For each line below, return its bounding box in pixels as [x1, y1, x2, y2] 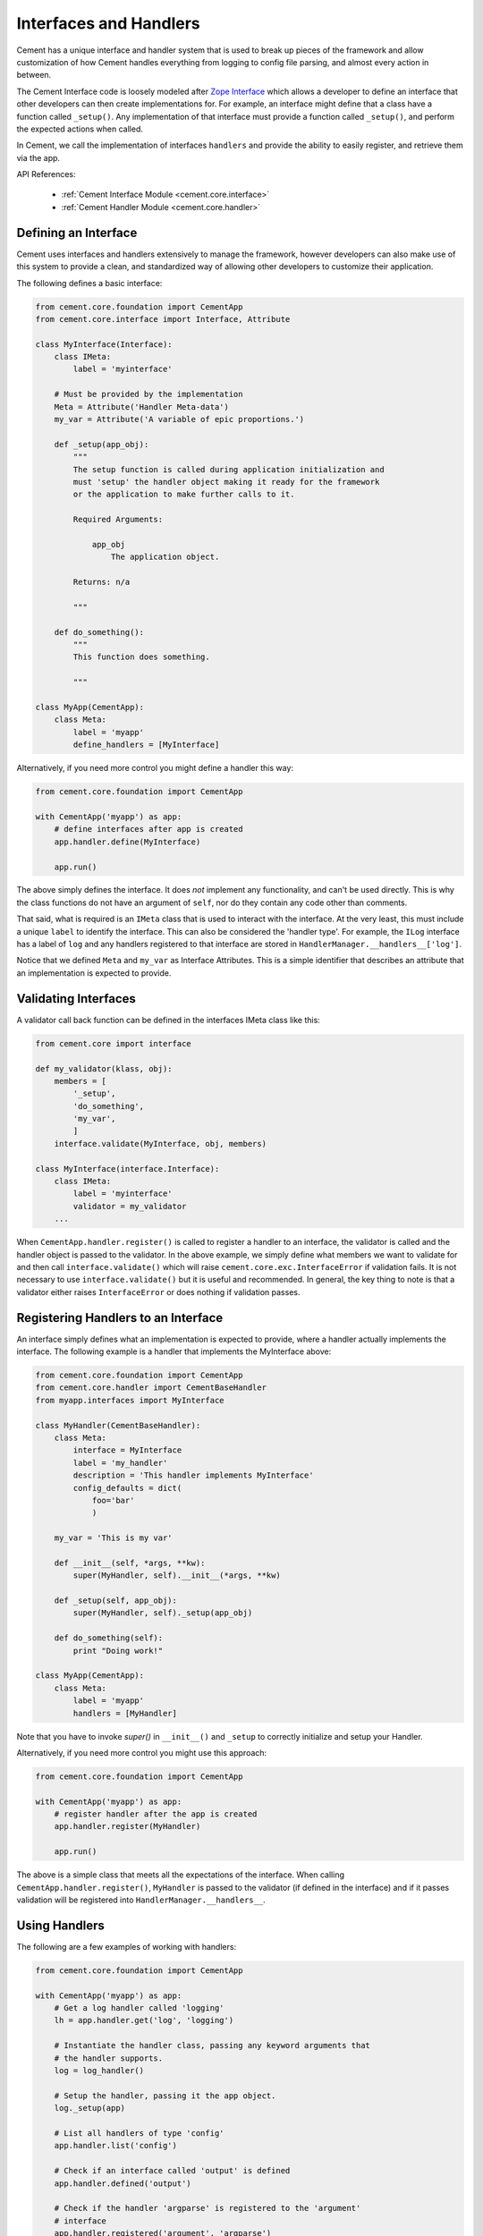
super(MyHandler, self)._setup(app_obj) [72, 1608, 253, 1618]
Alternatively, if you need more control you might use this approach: [16, 1747, 267, 1757]
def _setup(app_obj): [54, 439, 149, 449]
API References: [16, 169, 76, 180]
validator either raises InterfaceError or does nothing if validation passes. [16, 1286, 301, 1297]
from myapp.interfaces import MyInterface [35, 1395, 225, 1405]
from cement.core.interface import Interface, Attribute [35, 314, 291, 324]
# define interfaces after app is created [54, 824, 243, 834]
